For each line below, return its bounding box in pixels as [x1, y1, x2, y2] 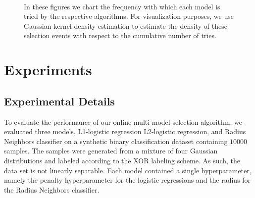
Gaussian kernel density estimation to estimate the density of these [24, 20, 227, 31]
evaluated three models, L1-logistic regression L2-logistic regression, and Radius [4, 126, 246, 137]
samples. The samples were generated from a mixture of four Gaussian [4, 146, 218, 156]
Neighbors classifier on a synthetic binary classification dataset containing [4, 136, 228, 146]
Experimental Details [4, 93, 115, 108]
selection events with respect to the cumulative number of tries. [24, 30, 216, 41]
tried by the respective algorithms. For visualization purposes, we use [24, 11, 234, 21]
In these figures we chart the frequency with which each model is [24, 1, 220, 11]
